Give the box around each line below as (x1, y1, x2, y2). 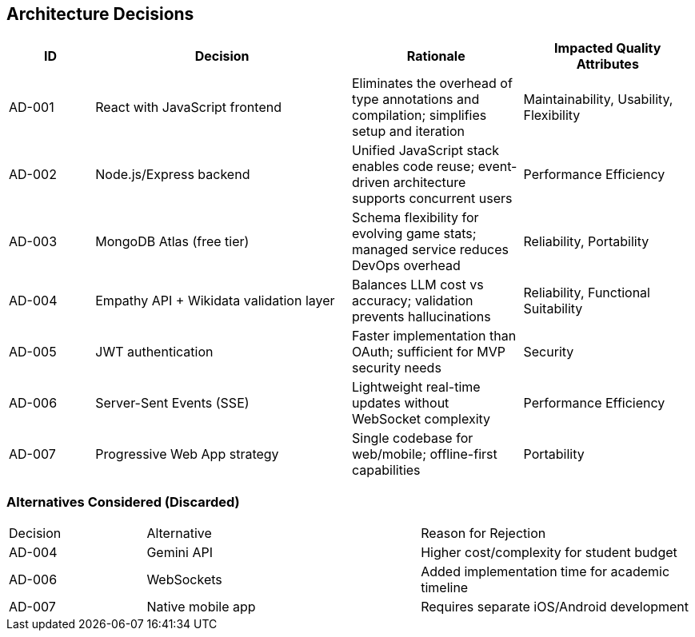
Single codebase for (352, 430, 473, 447)
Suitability (523, 301, 583, 317)
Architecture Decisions (6, 4, 194, 24)
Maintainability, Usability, (523, 91, 673, 108)
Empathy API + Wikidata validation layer (95, 293, 335, 309)
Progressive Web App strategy (95, 446, 279, 463)
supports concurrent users (352, 190, 513, 207)
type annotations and (352, 91, 480, 108)
